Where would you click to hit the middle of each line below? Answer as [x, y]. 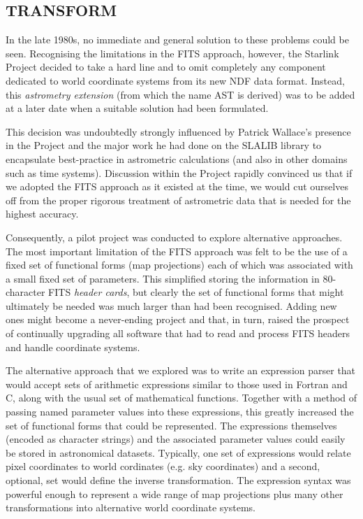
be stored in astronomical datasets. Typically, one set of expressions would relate [178, 452]
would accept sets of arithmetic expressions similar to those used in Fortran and [177, 384]
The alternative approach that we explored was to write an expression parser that [181, 370]
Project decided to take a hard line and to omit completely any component [166, 67]
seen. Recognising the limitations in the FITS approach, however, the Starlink [172, 53]
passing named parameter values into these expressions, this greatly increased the [180, 412]
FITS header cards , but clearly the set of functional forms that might [196, 292]
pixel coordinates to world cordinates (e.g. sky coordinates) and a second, [163, 466]
